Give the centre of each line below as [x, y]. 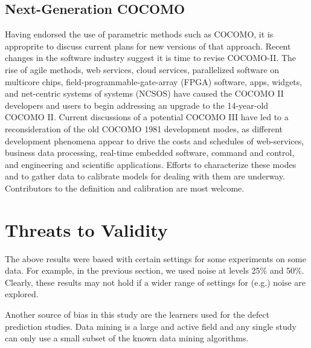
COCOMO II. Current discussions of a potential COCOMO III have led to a [147, 117]
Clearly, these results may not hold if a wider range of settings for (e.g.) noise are [155, 282]
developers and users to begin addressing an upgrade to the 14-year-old [137, 105]
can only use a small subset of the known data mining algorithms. [127, 338]
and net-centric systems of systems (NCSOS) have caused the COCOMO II [144, 93]
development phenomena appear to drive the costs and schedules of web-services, [155, 140]
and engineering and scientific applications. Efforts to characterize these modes [151, 164]
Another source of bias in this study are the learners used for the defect [137, 314]
